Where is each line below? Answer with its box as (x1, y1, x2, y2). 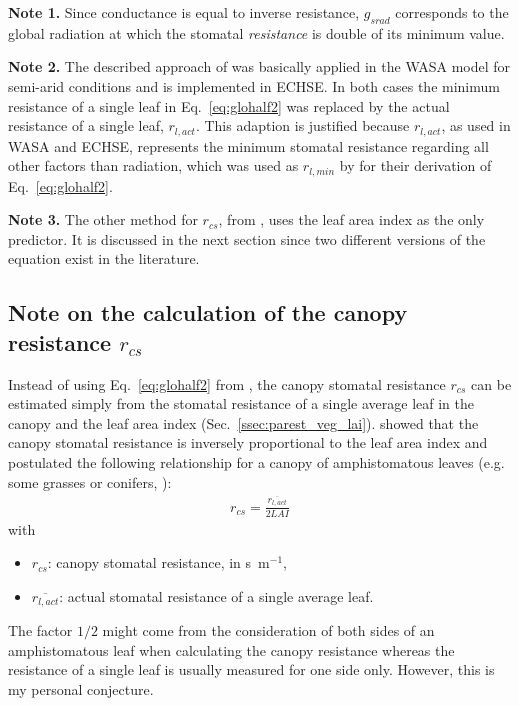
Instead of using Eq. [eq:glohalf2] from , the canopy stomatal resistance (8, 373, 446, 394)
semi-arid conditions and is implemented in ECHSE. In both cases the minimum (8, 75, 500, 96)
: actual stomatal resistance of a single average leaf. (59, 585, 374, 606)
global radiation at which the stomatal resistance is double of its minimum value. (8, 22, 505, 43)
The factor (8, 620, 73, 641)
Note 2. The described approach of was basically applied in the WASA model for (8, 56, 511, 77)
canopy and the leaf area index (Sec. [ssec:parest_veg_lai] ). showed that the (8, 412, 479, 433)
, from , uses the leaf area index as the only (218, 209, 485, 230)
